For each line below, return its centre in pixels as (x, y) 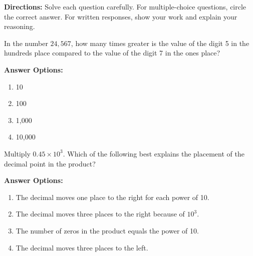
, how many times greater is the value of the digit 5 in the (160, 43)
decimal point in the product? (50, 163)
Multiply (17, 153)
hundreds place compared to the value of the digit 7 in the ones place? (112, 53)
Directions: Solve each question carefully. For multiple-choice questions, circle (125, 6)
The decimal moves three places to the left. (82, 247)
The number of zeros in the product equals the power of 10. (107, 230)
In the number (26, 43)
